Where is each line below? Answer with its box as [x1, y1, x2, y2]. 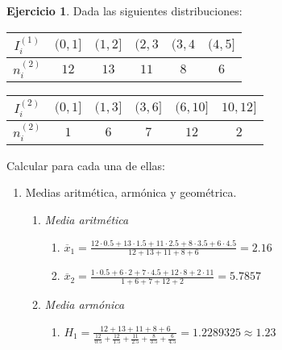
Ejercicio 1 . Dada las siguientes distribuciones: [6, 2, 243, 19]
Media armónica [44, 296, 125, 313]
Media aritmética [44, 210, 129, 227]
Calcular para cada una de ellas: [6, 156, 165, 173]
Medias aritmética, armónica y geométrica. [25, 184, 237, 201]
